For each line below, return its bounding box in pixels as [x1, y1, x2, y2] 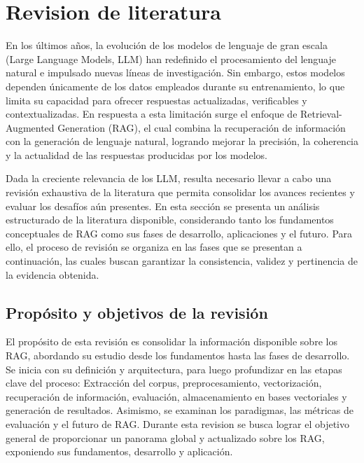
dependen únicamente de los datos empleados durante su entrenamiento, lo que [6, 78, 345, 93]
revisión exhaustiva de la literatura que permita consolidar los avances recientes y [6, 185, 355, 200]
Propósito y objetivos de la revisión [6, 301, 268, 323]
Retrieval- [300, 106, 342, 121]
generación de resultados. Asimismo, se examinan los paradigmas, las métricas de [6, 403, 354, 417]
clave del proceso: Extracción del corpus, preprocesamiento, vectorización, [6, 375, 322, 390]
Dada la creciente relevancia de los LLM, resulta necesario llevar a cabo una [6, 171, 332, 186]
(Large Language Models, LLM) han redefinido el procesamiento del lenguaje [6, 51, 337, 66]
